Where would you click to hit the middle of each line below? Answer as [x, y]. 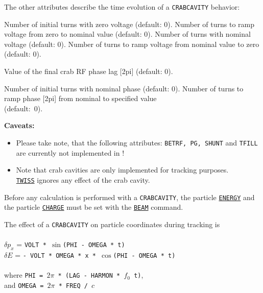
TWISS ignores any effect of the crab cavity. [83, 179]
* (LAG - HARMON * [89, 276]
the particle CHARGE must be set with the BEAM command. [94, 207]
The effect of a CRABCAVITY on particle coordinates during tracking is [112, 224]
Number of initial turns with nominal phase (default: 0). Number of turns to [124, 88]
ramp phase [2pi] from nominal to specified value [80, 98]
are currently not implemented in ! [70, 152]
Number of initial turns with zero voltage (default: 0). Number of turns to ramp [129, 24]
